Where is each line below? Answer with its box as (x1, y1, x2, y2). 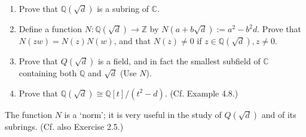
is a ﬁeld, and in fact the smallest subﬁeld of (97, 55, 261, 67)
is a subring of (97, 2, 149, 14)
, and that (114, 35, 151, 46)
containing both (19, 67, 77, 79)
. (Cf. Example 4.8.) (164, 86, 238, 99)
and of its (261, 108, 296, 120)
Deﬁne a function (19, 23, 82, 35)
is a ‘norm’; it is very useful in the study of (64, 108, 222, 120)
